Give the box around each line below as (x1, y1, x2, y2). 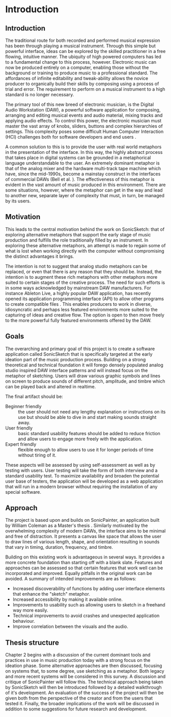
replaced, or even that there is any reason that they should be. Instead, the (5, 269, 162, 275)
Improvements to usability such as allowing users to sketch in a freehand (12, 602, 165, 608)
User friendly (5, 424, 33, 431)
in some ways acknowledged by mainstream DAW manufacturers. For (5, 284, 151, 291)
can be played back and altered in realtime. (5, 383, 96, 389)
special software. (5, 489, 42, 495)
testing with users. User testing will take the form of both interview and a (5, 467, 158, 473)
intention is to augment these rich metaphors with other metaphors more (5, 274, 158, 280)
